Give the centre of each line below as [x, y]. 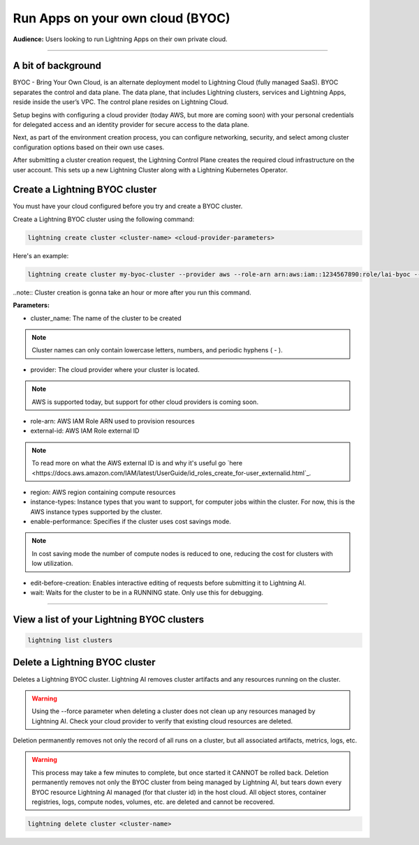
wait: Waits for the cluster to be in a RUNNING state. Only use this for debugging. [147, 592]
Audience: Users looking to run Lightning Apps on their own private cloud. [120, 39]
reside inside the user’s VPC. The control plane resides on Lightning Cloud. [121, 102]
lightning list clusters [70, 641]
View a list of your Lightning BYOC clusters [109, 619]
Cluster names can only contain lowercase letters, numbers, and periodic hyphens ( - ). [157, 350]
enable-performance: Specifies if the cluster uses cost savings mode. [131, 522]
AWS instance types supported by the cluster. [96, 511]
